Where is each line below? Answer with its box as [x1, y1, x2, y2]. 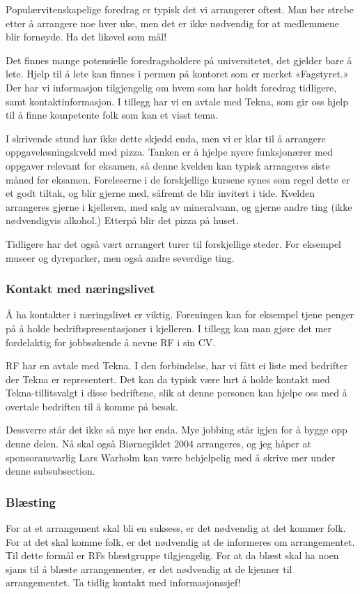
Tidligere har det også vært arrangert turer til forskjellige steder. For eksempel [6, 236, 341, 251]
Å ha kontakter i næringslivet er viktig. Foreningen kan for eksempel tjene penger [6, 307, 354, 322]
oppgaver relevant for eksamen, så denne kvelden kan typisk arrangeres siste [6, 158, 330, 172]
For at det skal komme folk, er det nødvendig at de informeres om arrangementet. [6, 534, 355, 549]
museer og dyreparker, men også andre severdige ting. [6, 250, 235, 265]
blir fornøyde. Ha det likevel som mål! [6, 29, 167, 44]
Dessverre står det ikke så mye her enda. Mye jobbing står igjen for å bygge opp [6, 422, 347, 437]
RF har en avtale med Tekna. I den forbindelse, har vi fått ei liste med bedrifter [6, 358, 348, 373]
